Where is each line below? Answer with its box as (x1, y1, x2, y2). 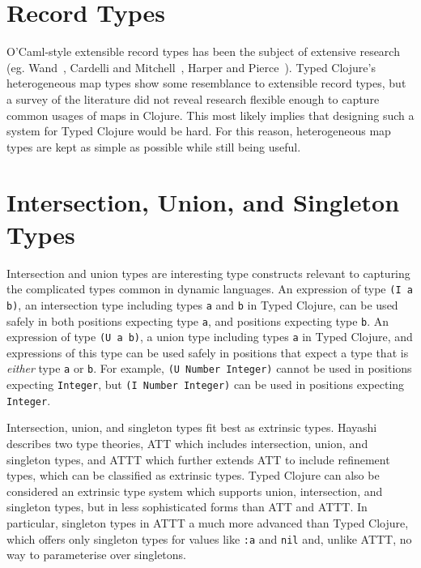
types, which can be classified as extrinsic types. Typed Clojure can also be (6, 467, 380, 484)
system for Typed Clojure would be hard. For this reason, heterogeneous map (6, 122, 391, 139)
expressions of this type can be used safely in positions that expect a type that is (6, 344, 409, 361)
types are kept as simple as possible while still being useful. (6, 138, 301, 155)
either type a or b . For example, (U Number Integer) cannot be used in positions (6, 360, 412, 377)
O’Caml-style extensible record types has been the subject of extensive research (6, 43, 400, 60)
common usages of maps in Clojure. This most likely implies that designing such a (6, 106, 415, 123)
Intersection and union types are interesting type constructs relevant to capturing (6, 264, 410, 281)
